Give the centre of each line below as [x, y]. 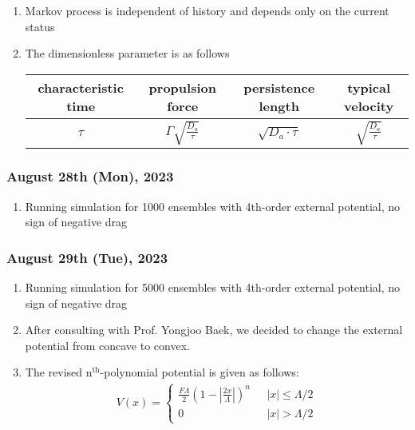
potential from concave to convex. [107, 345]
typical [369, 87]
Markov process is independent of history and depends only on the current [207, 10]
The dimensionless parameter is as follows [127, 53]
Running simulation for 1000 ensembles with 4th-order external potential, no [213, 206]
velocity [369, 106]
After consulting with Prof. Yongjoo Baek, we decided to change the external [214, 330]
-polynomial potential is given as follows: [200, 372]
